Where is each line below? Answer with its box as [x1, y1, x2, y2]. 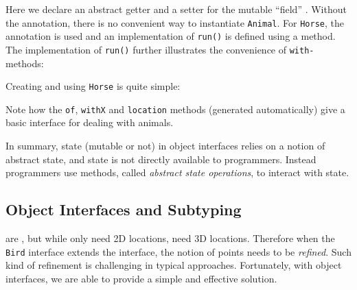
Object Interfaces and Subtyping [5, 199, 242, 220]
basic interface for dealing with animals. [5, 115, 174, 130]
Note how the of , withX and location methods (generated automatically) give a [5, 101, 345, 116]
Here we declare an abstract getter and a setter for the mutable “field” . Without [5, 2, 347, 16]
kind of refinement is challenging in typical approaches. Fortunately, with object [5, 258, 342, 272]
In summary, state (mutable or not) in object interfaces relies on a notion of [5, 138, 325, 153]
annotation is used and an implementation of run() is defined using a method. [5, 29, 336, 43]
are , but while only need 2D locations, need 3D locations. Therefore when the [5, 231, 335, 245]
